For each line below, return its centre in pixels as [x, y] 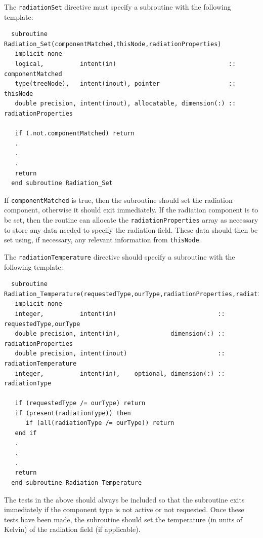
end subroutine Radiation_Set [62, 183]
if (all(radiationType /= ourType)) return [100, 423]
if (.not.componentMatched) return [75, 134]
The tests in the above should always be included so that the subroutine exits [124, 499]
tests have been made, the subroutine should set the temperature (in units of [123, 519]
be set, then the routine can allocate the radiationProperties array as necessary [131, 220]
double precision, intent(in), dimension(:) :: [120, 334]
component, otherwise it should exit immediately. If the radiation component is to [131, 210]
